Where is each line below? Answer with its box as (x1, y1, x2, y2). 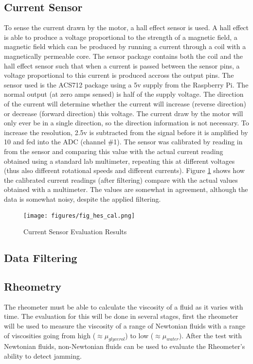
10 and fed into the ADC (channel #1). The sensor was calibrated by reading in (4, 137, 243, 147)
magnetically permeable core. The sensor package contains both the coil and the (4, 51, 243, 61)
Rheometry (4, 278, 61, 294)
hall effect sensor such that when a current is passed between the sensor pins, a (4, 60, 240, 70)
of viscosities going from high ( (4, 330, 96, 340)
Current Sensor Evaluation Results (23, 226, 127, 237)
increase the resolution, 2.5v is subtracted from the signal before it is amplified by (4, 127, 248, 137)
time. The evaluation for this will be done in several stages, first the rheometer (4, 311, 238, 321)
